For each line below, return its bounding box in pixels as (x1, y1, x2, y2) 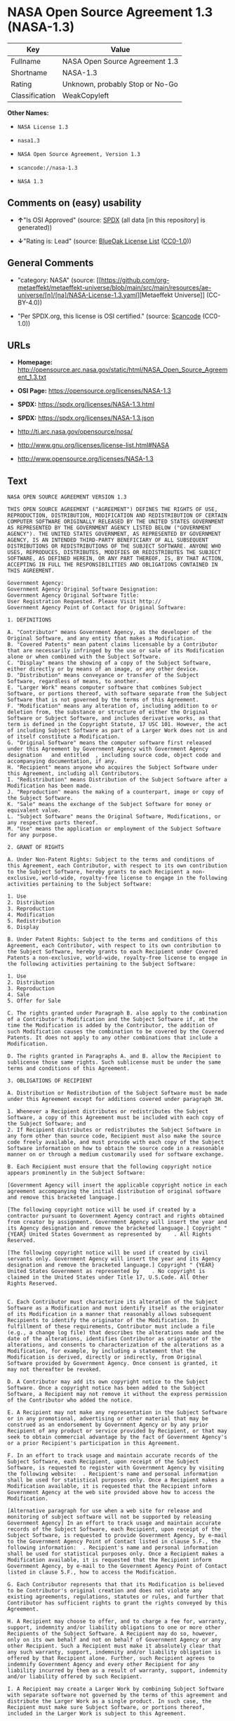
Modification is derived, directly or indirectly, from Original (7, 1354, 202, 1361)
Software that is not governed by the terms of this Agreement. (7, 697, 199, 704)
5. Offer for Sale (7, 998, 61, 1005)
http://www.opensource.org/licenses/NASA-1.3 (17, 454, 154, 463)
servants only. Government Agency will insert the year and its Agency (7, 1255, 221, 1262)
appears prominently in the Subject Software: (7, 1170, 146, 1177)
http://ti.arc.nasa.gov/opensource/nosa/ (17, 428, 133, 436)
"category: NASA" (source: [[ (17, 275, 102, 284)
